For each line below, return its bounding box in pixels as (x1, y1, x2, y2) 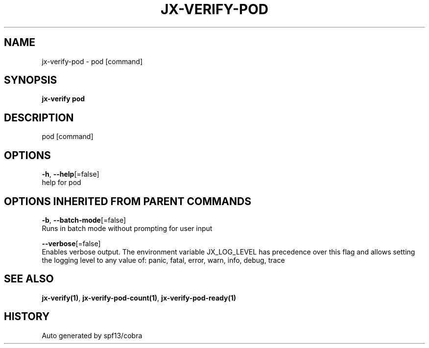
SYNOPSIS (4, 74, 57, 87)
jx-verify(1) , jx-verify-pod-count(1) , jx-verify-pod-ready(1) (42, 293, 237, 302)
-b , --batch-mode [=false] (42, 215, 126, 224)
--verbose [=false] (42, 239, 101, 248)
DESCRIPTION (4, 111, 74, 124)
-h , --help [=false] (42, 170, 99, 179)
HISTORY (4, 310, 50, 323)
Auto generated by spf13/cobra (42, 331, 143, 340)
